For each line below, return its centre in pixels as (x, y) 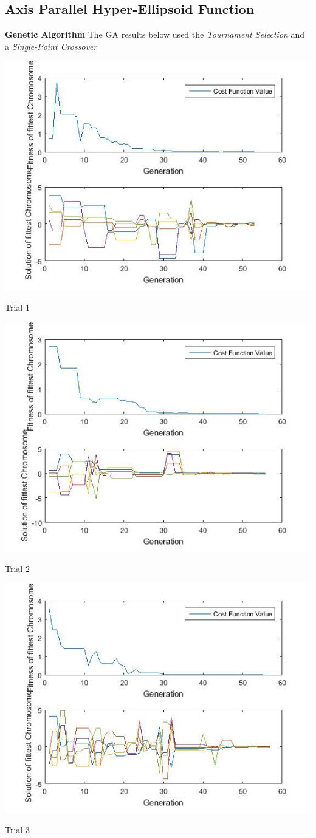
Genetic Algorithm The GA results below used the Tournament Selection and (155, 34)
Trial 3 (17, 830)
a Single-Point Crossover (51, 46)
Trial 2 (17, 569)
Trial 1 (17, 307)
